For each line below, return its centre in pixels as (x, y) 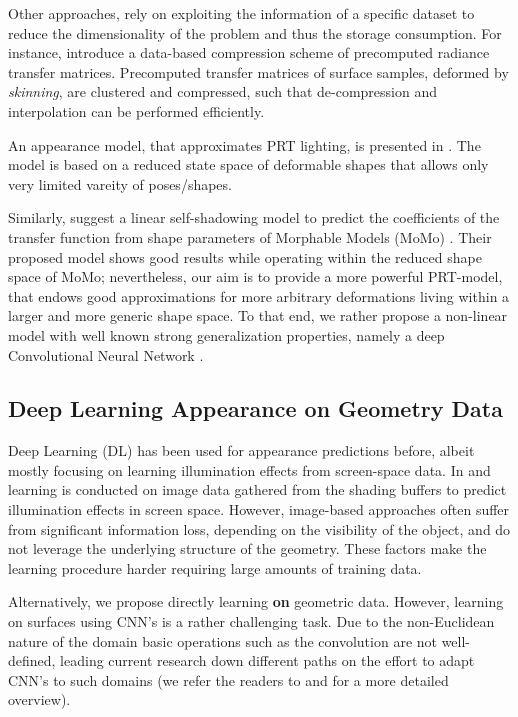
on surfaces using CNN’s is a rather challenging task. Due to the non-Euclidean (251, 621)
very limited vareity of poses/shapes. (120, 183)
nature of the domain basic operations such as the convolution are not (222, 640)
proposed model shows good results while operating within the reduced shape (245, 256)
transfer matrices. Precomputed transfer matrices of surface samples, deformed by (258, 71)
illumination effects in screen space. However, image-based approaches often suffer (259, 509)
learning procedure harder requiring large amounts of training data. (215, 567)
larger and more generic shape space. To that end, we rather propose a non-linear (258, 315)
